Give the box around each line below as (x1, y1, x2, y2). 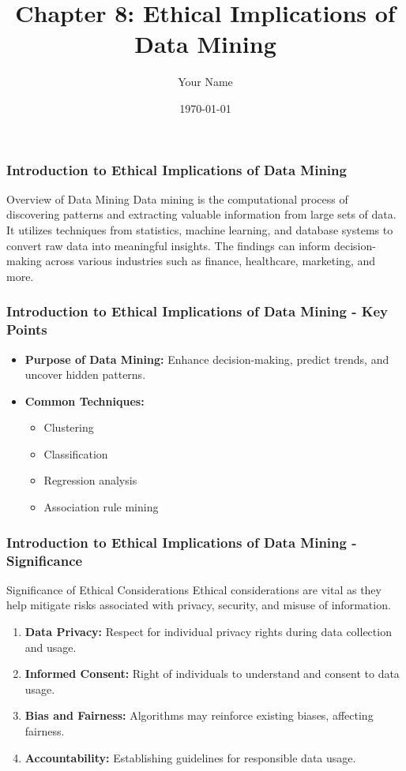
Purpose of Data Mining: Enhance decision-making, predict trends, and (24, 350, 389, 367)
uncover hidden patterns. (24, 366, 146, 383)
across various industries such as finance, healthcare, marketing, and (45, 253, 376, 269)
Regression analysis (43, 472, 137, 488)
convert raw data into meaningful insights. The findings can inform (6, 237, 331, 253)
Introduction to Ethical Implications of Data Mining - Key (6, 301, 389, 321)
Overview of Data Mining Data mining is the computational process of (6, 190, 348, 207)
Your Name (178, 73, 233, 90)
